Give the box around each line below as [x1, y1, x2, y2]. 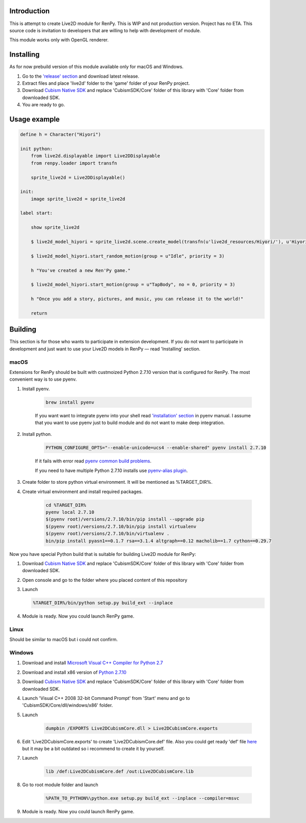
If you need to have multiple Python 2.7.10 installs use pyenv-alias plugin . [35, 467, 188, 474]
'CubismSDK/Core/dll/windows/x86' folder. [22, 702, 113, 709]
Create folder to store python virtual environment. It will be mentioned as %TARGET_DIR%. [22, 479, 213, 485]
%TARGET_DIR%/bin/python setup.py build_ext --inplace [33, 600, 173, 606]
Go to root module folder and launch [22, 782, 99, 788]
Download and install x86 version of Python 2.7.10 [22, 669, 127, 675]
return [31, 310, 47, 316]
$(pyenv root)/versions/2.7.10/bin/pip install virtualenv [45, 524, 196, 529]
